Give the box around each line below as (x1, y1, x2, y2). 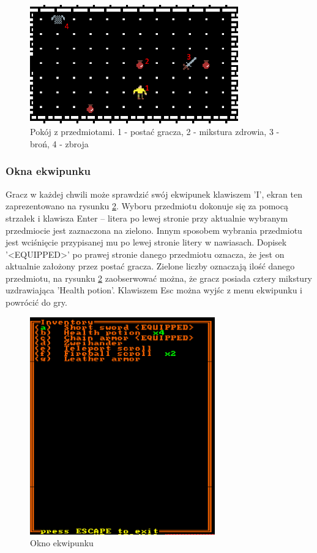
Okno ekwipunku (30, 536, 94, 549)
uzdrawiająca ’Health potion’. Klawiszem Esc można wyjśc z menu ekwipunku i (6, 284, 302, 296)
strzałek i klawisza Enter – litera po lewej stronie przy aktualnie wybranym (6, 211, 288, 224)
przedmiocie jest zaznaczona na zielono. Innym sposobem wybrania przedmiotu (6, 223, 302, 236)
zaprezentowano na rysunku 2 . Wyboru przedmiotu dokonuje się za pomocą (6, 199, 288, 212)
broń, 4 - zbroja (30, 137, 89, 150)
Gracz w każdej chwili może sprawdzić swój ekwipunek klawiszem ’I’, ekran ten (6, 187, 302, 200)
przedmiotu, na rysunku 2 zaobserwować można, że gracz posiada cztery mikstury (6, 271, 313, 284)
